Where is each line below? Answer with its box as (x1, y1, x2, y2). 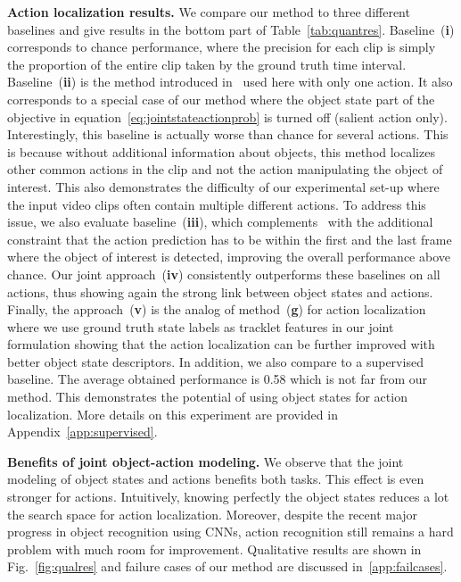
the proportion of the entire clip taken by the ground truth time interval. (7, 54, 407, 73)
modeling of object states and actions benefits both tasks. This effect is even (7, 470, 424, 488)
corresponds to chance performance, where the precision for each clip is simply (7, 37, 436, 56)
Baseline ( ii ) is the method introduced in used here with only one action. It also (7, 72, 453, 91)
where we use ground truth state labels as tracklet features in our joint (7, 317, 394, 336)
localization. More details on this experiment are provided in (7, 404, 338, 423)
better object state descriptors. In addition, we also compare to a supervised (7, 352, 424, 370)
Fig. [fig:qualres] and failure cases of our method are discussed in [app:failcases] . (7, 557, 448, 576)
